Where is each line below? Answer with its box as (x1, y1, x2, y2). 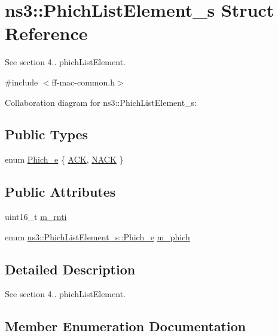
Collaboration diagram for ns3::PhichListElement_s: (5, 96, 197, 108)
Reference (5, 21, 88, 45)
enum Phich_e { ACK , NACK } (5, 153, 124, 166)
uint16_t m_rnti (5, 210, 67, 223)
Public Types (5, 125, 88, 143)
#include (5, 75, 38, 88)
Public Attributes (5, 182, 116, 201)
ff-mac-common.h (51, 75, 115, 88)
